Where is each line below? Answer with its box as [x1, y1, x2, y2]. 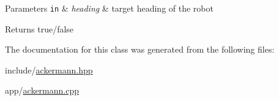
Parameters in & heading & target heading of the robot [5, 2, 214, 14]
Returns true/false [5, 22, 74, 35]
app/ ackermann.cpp [5, 84, 80, 97]
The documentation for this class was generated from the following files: [5, 43, 275, 56]
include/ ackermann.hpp [5, 63, 93, 76]
